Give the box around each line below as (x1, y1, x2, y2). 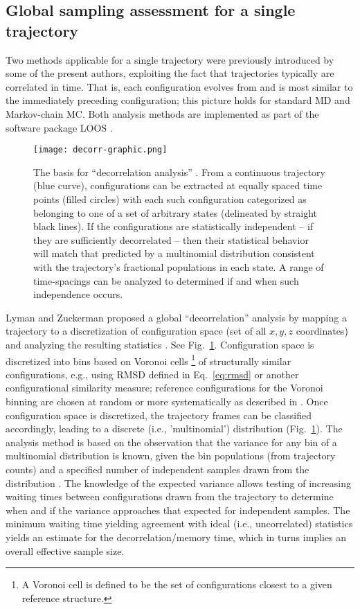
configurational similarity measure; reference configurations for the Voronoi (6, 380, 323, 395)
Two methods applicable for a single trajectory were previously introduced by (6, 52, 334, 67)
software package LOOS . (6, 120, 113, 134)
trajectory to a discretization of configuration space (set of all (6, 324, 267, 338)
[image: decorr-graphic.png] (33, 145, 168, 155)
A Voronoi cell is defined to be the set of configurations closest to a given (21, 577, 332, 592)
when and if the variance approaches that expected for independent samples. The (6, 502, 350, 517)
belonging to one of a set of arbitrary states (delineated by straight (33, 205, 317, 220)
